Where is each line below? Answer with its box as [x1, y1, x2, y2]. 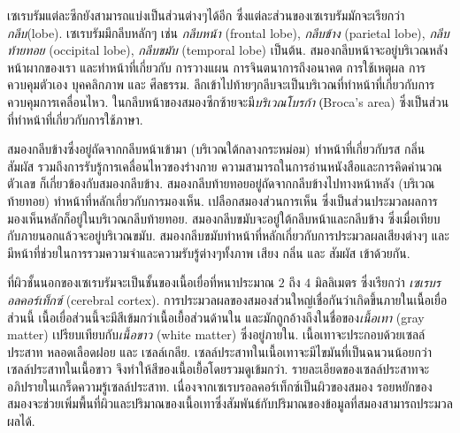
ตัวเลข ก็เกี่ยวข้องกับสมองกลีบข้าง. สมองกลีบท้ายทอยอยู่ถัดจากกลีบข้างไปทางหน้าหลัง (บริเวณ [7, 174, 435, 193]
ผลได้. [7, 412, 35, 430]
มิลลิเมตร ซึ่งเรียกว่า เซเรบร [314, 273, 441, 292]
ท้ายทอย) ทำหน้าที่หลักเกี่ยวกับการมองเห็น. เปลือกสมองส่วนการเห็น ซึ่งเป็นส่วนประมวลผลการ [7, 191, 438, 209]
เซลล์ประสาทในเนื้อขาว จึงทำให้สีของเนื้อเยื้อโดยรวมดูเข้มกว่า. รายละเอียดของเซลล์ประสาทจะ [7, 360, 430, 378]
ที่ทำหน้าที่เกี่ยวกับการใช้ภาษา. [7, 110, 143, 128]
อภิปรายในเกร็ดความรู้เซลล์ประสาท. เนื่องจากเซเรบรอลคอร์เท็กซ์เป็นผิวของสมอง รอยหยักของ [7, 376, 433, 395]
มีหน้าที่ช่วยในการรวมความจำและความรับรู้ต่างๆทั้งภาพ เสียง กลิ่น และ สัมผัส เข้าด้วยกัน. [7, 243, 410, 262]
